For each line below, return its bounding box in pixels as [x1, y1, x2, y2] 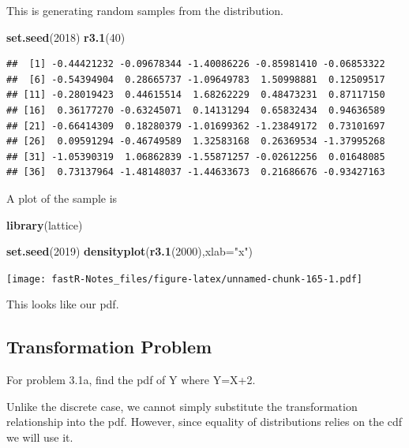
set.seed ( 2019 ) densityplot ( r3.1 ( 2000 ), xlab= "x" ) [6, 243, 253, 259]
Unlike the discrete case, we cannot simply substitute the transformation [6, 398, 358, 414]
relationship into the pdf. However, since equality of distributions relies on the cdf [6, 413, 403, 430]
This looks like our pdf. [6, 296, 119, 312]
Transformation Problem [6, 334, 212, 359]
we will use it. [6, 428, 73, 445]
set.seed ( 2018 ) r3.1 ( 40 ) [6, 28, 126, 45]
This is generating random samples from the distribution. [6, 2, 283, 18]
